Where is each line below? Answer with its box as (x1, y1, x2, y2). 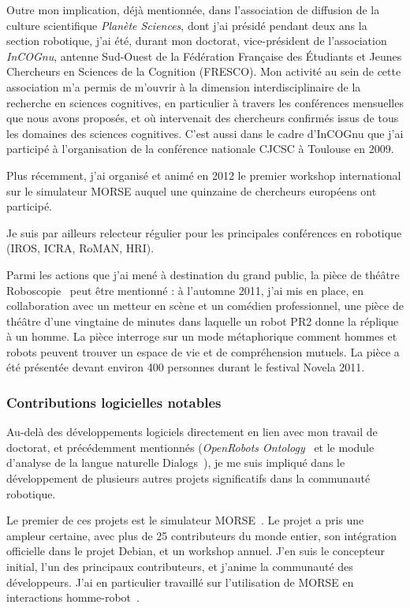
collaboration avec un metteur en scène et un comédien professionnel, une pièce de (6, 297, 404, 314)
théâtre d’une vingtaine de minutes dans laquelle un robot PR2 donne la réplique (6, 312, 399, 329)
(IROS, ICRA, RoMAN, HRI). (6, 240, 155, 256)
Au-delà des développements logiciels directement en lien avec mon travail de (6, 423, 378, 440)
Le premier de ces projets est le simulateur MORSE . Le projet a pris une (6, 512, 364, 528)
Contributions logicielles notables (6, 392, 222, 412)
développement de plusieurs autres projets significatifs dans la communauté (6, 470, 371, 487)
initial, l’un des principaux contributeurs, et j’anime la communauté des (6, 558, 353, 575)
